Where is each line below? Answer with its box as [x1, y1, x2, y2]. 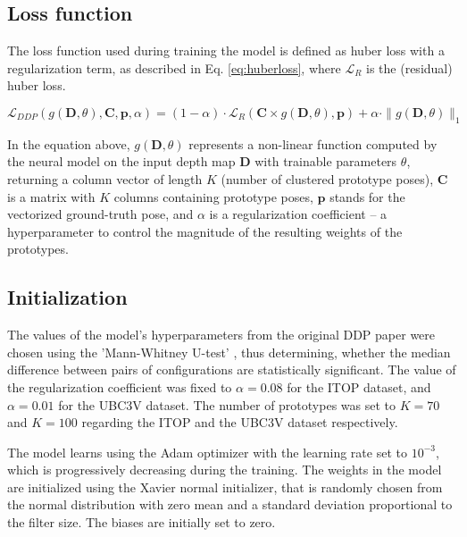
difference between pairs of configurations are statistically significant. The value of [7, 360, 456, 379]
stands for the [329, 187, 405, 206]
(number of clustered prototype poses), [221, 169, 434, 188]
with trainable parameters [254, 152, 397, 171]
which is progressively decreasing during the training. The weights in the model [7, 460, 442, 479]
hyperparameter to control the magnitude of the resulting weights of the [7, 222, 403, 240]
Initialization [7, 283, 128, 311]
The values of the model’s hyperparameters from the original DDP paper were [7, 325, 436, 344]
